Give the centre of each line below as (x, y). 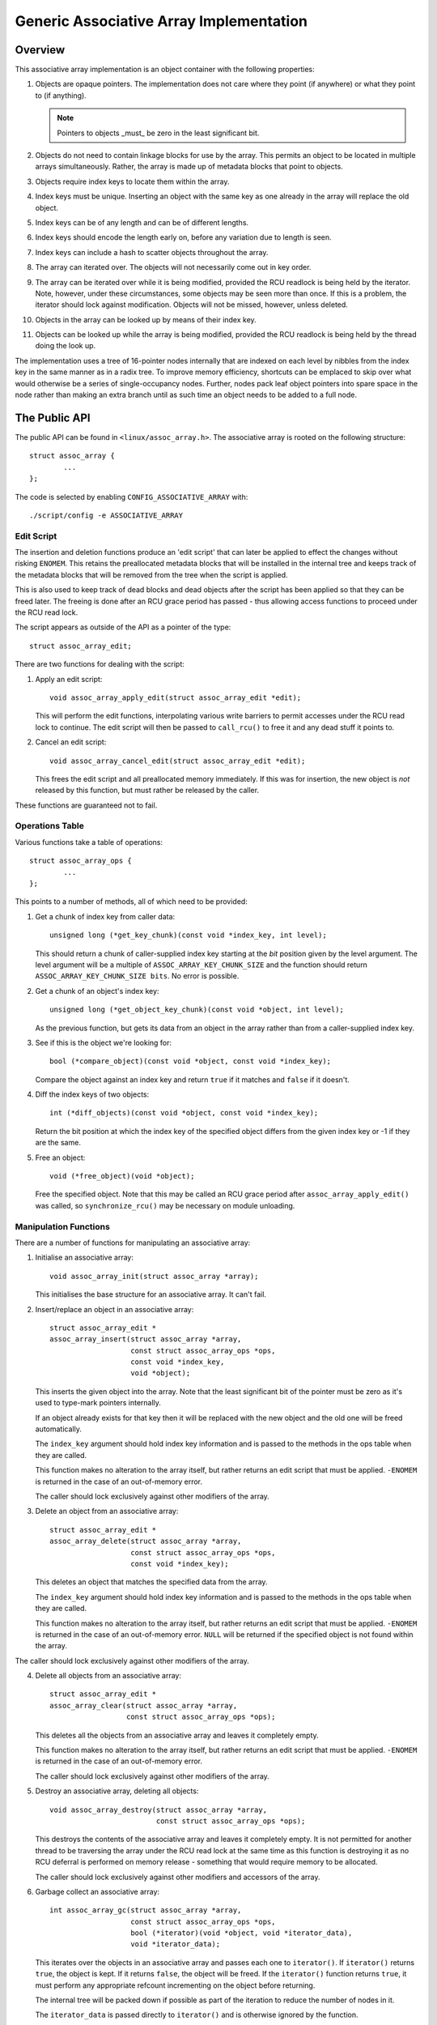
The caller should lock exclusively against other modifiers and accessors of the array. (178, 1877)
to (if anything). (61, 95)
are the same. (58, 1143)
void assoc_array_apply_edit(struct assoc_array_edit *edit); (176, 697)
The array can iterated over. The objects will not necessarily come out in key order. (173, 267)
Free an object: (60, 1157)
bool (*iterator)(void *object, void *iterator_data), (242, 1933)
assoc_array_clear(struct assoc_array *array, (144, 1705)
